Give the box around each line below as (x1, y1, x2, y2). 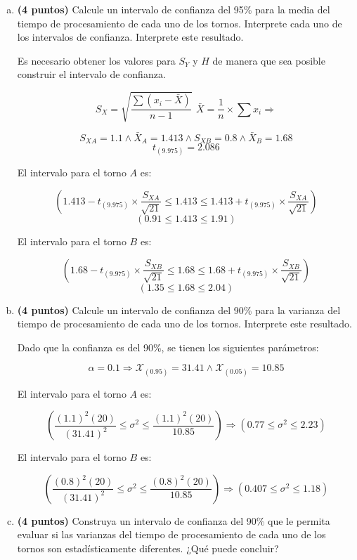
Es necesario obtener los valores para (17, 53, 176, 67)
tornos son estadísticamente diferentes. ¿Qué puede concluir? (17, 540, 279, 555)
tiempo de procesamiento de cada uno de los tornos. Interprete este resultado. (17, 316, 352, 331)
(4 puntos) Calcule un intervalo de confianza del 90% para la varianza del (17, 302, 341, 317)
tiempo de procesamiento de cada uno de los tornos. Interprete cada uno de (17, 15, 342, 30)
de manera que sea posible (212, 53, 325, 67)
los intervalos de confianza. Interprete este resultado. (17, 30, 244, 44)
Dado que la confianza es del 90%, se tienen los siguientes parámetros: (17, 339, 319, 354)
